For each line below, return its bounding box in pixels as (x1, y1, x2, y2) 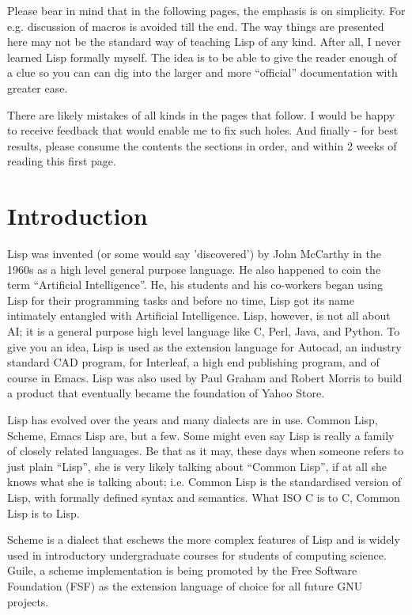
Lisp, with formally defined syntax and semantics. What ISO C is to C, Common (7, 488, 400, 505)
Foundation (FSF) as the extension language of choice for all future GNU (7, 577, 363, 594)
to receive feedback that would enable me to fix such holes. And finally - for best (7, 122, 399, 139)
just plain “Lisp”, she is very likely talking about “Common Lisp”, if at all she (7, 457, 387, 474)
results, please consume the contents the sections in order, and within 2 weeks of (7, 137, 397, 154)
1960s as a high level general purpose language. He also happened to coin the (7, 260, 381, 277)
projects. (7, 593, 49, 609)
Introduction (7, 199, 148, 232)
